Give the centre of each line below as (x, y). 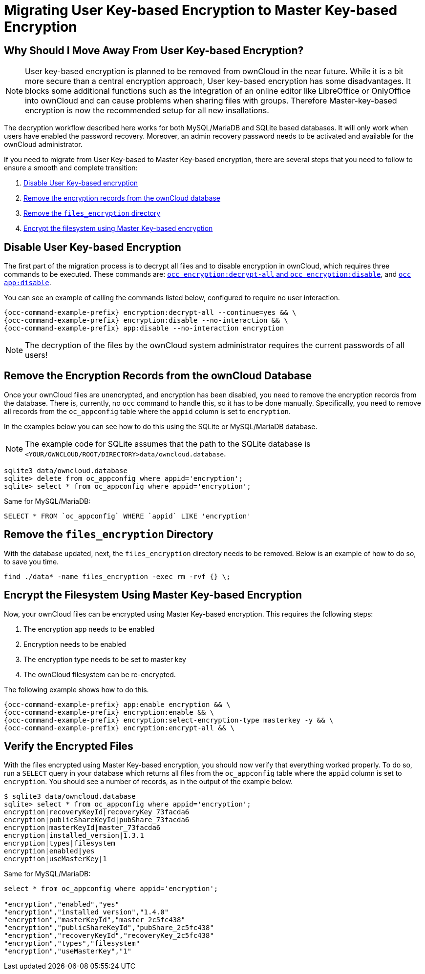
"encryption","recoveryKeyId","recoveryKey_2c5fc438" (109, 936)
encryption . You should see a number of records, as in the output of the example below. (149, 782)
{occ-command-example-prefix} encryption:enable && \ (109, 712)
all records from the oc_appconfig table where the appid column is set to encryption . (148, 411)
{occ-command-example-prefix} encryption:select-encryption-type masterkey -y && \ (169, 720)
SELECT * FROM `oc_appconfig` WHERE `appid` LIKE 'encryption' (127, 516)
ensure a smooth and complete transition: (71, 168)
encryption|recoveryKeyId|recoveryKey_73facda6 (97, 812)
